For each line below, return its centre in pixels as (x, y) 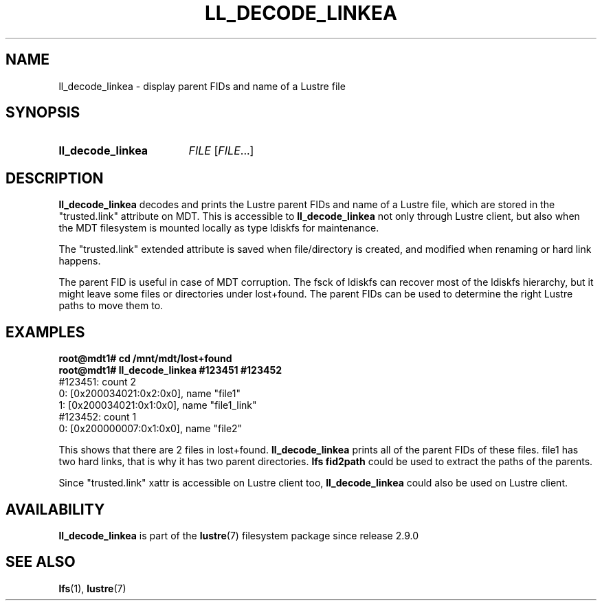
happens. (80, 261)
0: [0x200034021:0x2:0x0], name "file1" (149, 394)
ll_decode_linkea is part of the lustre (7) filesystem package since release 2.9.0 (238, 535)
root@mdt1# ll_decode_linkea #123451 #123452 (170, 370)
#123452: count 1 (98, 417)
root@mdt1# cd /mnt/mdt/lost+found (145, 359)
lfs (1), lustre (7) (92, 588)
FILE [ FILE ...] (221, 151)
